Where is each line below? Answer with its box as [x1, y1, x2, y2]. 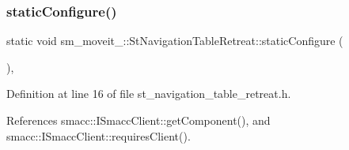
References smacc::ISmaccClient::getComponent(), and [6, 112, 271, 128]
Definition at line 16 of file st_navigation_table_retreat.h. [6, 85, 291, 102]
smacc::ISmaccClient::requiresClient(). [6, 127, 191, 144]
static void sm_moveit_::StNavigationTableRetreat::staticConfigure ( [6, 32, 343, 49]
